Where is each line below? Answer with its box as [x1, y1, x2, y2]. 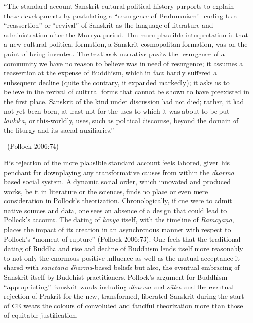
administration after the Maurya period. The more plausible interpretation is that [4, 29, 248, 39]
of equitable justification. [4, 310, 78, 320]
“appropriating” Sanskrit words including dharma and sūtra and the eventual [4, 281, 234, 291]
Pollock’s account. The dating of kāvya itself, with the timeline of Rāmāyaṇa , [4, 215, 234, 225]
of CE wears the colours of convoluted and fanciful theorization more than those [4, 300, 243, 310]
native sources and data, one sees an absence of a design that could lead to [4, 205, 227, 215]
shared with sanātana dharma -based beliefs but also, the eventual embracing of [4, 262, 240, 272]
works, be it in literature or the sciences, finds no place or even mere [4, 186, 208, 196]
